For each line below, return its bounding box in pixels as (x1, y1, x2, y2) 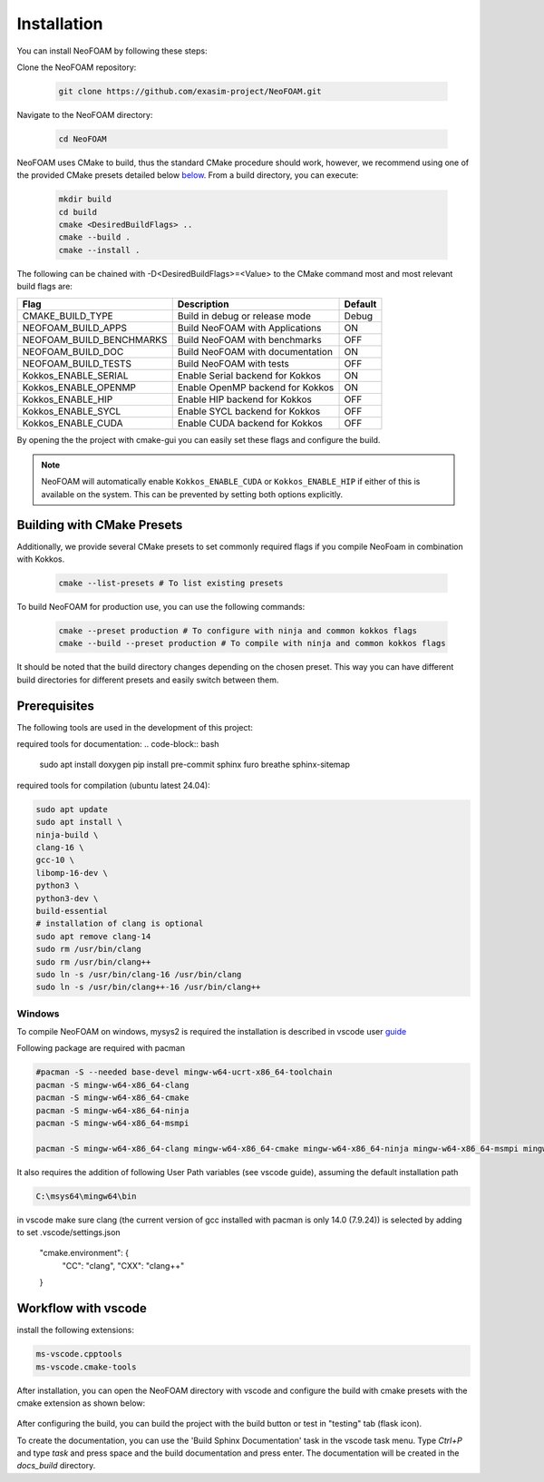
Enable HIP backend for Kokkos (177, 393, 312, 406)
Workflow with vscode (16, 1300, 147, 1316)
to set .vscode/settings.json (16, 1227, 121, 1238)
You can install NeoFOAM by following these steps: (16, 45, 208, 56)
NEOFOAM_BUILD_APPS (22, 321, 127, 334)
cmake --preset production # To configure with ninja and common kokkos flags (58, 626, 417, 635)
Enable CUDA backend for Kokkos (177, 417, 324, 429)
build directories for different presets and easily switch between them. (16, 674, 279, 685)
